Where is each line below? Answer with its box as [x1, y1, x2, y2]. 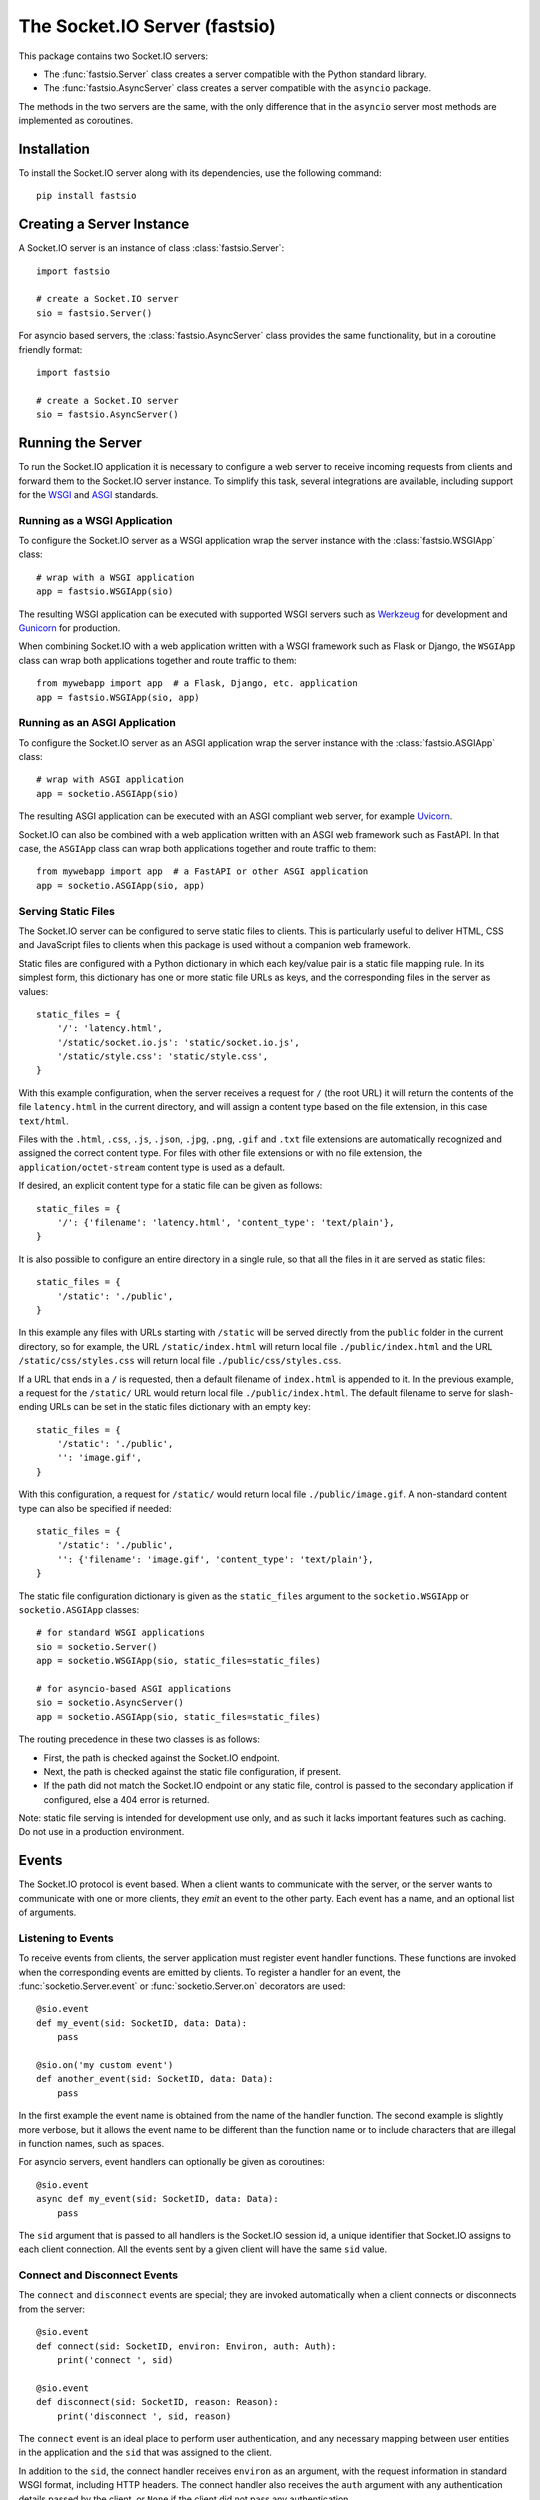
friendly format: [18, 343, 83, 355]
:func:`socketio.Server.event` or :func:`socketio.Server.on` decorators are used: [18, 1980, 346, 1992]
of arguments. [18, 1906, 77, 1919]
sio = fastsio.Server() [36, 307, 153, 319]
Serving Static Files [18, 904, 115, 918]
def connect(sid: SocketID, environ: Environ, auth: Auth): [36, 2340, 337, 2352]
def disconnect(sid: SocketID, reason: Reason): [36, 2396, 279, 2408]
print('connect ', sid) [56, 2355, 174, 2366]
